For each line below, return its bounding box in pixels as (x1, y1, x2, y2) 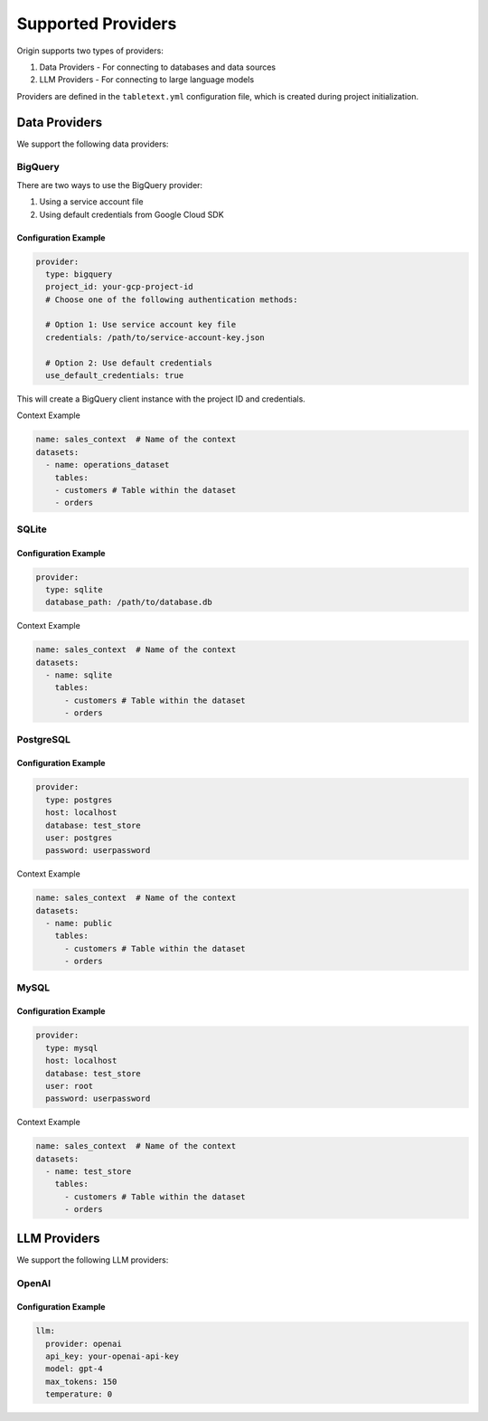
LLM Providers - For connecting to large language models (39, 74, 255, 85)
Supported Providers (16, 14, 177, 33)
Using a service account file (39, 196, 144, 207)
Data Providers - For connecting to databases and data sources (39, 62, 276, 72)
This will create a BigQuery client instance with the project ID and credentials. (16, 393, 306, 404)
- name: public (45, 918, 113, 929)
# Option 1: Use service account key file (45, 319, 237, 330)
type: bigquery (45, 269, 113, 279)
